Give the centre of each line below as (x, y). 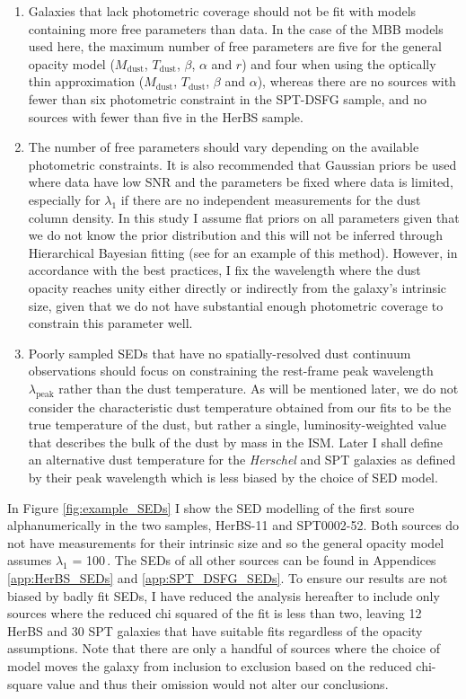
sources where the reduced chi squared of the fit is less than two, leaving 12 (215, 613)
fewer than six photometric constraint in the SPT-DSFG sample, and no (228, 98)
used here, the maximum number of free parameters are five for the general (235, 46)
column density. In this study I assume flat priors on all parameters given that (244, 217)
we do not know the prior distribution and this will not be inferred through (236, 235)
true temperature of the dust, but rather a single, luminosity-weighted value (237, 425)
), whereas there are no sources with (356, 81)
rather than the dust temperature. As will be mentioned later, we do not (259, 388)
